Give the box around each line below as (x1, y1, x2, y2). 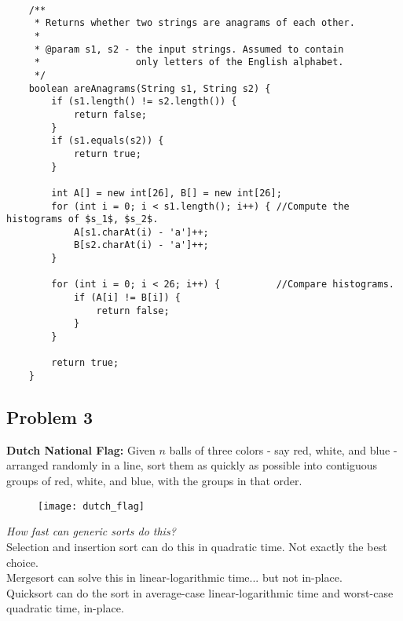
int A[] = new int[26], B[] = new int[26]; (51, 187, 282, 199)
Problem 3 (6, 405, 93, 429)
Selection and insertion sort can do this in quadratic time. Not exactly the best (6, 538, 387, 554)
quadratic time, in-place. (6, 600, 124, 616)
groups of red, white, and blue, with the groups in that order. (6, 473, 302, 489)
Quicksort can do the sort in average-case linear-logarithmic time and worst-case (6, 584, 394, 601)
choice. (6, 553, 38, 570)
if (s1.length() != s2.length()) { (51, 96, 237, 108)
